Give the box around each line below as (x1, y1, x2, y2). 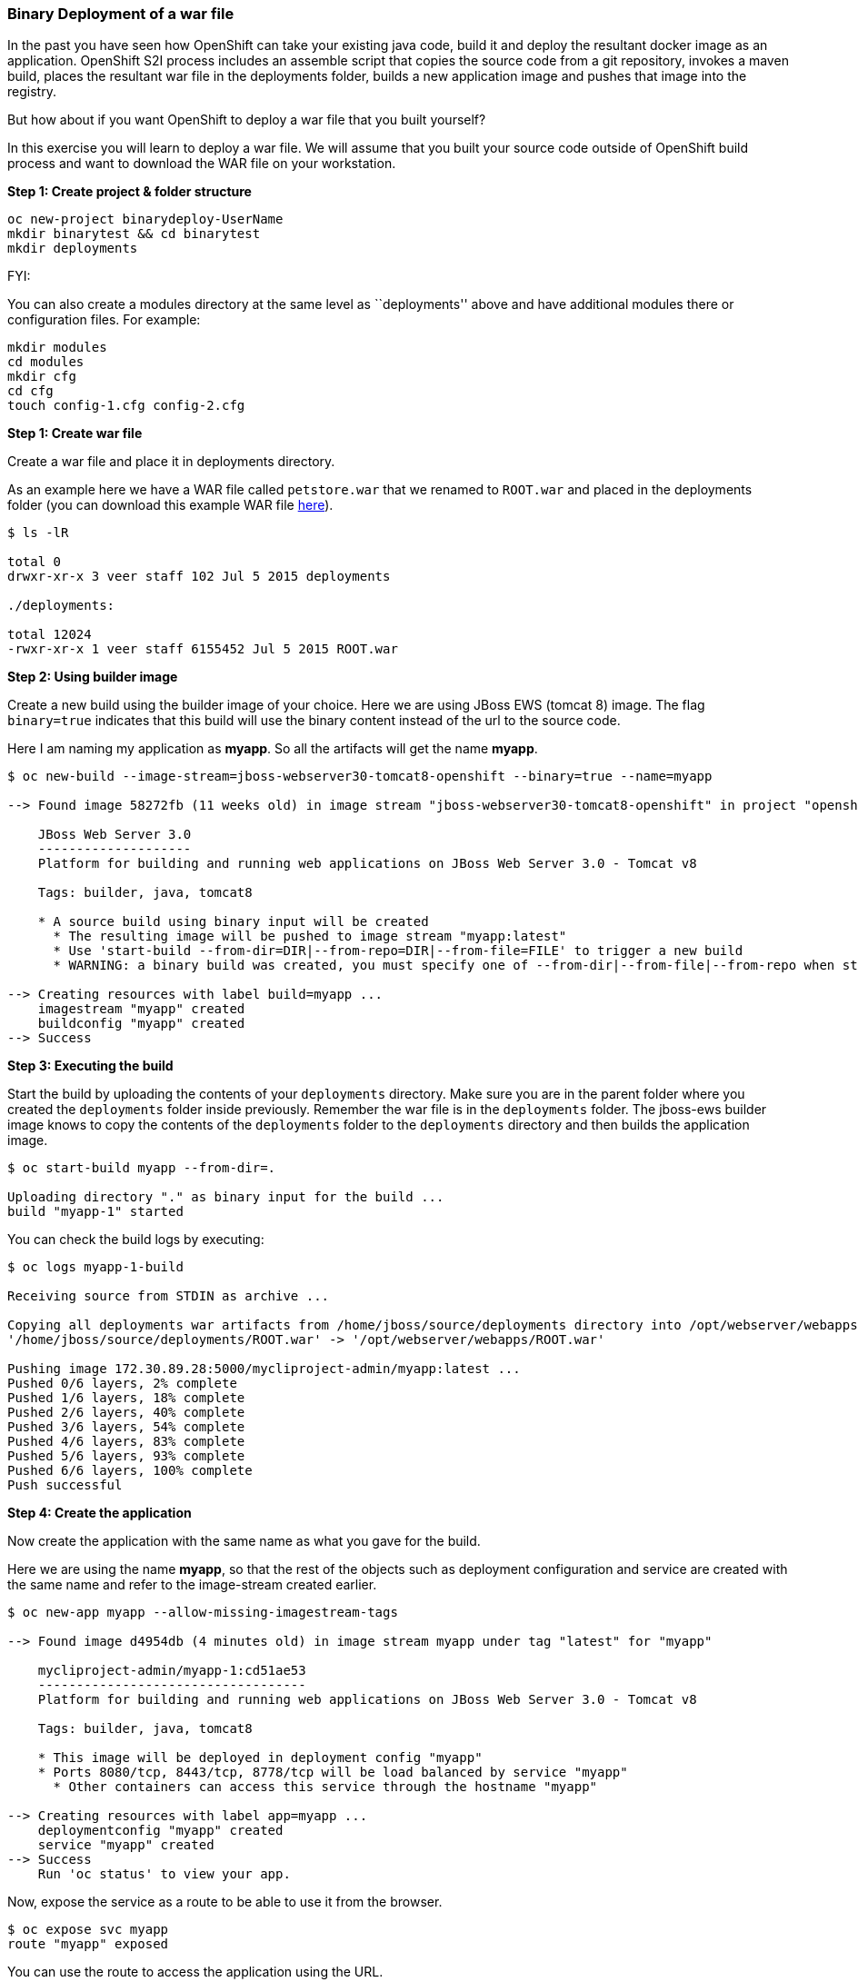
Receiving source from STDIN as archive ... (7, 1289, 330, 1304)
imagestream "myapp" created (37, 1001, 245, 1017)
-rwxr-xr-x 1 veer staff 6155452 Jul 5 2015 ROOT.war (7, 642, 398, 657)
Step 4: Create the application (7, 1505, 192, 1521)
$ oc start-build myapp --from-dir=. (7, 1160, 276, 1176)
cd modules (7, 354, 85, 370)
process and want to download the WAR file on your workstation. (7, 155, 396, 172)
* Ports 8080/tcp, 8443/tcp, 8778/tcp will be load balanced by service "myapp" (37, 1765, 628, 1780)
